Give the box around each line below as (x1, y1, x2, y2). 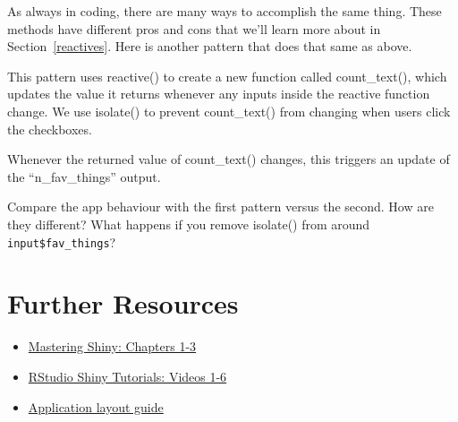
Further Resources (7, 285, 239, 322)
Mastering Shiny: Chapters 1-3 (28, 337, 197, 356)
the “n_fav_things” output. (7, 167, 161, 185)
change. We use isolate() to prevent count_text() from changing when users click (7, 101, 451, 120)
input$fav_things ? (7, 232, 116, 251)
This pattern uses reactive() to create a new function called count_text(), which (7, 66, 447, 85)
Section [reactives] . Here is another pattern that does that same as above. (7, 37, 412, 56)
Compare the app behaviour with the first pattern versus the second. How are (7, 197, 434, 216)
